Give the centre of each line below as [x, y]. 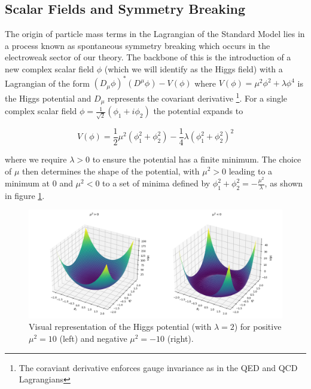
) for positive [258, 327]
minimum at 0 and [39, 183]
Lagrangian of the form [47, 83]
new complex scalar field [50, 68]
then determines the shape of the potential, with [111, 171]
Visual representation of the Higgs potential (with [120, 327]
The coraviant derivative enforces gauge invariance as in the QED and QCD [158, 367]
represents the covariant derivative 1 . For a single [197, 97]
